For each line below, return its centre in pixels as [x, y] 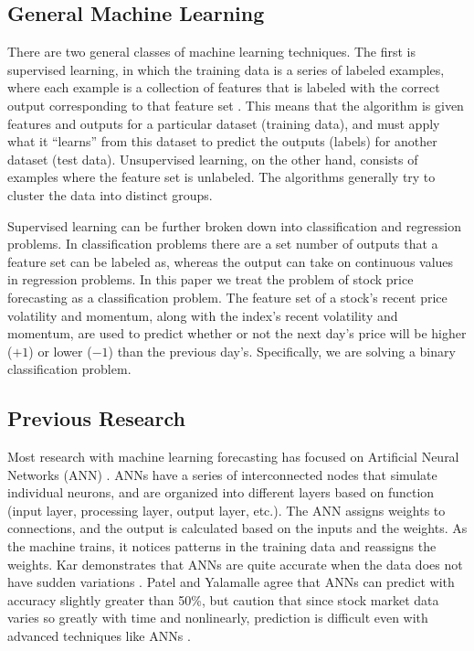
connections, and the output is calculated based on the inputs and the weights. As [237, 528]
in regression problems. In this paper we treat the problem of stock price [211, 279]
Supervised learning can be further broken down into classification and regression [234, 225]
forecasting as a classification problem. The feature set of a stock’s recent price [227, 297]
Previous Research [97, 418]
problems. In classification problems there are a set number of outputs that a [223, 244]
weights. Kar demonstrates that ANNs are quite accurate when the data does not [235, 564]
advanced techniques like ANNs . [99, 636]
